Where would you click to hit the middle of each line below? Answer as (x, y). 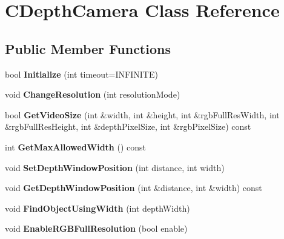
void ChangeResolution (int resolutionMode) (93, 94)
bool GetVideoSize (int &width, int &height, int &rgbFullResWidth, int (142, 114)
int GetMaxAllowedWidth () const (75, 146)
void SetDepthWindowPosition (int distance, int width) (115, 167)
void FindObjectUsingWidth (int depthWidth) (97, 208)
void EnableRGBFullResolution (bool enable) (96, 228)
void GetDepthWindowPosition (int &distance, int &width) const (134, 188)
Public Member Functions (88, 48)
